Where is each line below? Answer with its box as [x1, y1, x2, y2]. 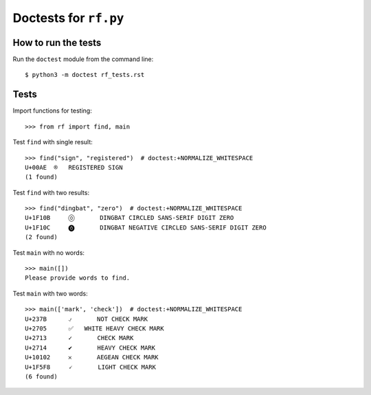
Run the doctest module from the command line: [12, 55, 154, 63]
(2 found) [25, 234, 58, 241]
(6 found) [25, 372, 58, 381]
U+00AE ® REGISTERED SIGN [25, 163, 123, 171]
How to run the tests [12, 36, 102, 48]
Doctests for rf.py [12, 10, 124, 25]
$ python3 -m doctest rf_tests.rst [25, 71, 145, 79]
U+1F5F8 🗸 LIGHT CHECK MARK [25, 363, 156, 371]
